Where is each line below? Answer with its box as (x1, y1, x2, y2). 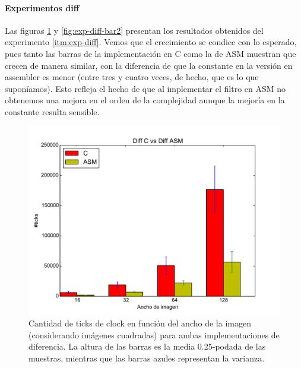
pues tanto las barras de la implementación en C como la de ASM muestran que (5, 47, 296, 59)
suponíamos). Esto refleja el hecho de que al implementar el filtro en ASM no (5, 82, 286, 94)
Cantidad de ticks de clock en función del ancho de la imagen (28, 317, 251, 329)
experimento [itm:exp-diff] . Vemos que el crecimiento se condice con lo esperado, (5, 36, 297, 48)
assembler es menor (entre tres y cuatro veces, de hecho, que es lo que (5, 71, 259, 83)
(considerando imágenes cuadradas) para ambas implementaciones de (28, 328, 280, 341)
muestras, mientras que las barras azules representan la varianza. (28, 351, 265, 364)
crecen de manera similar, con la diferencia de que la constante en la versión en (5, 59, 293, 71)
